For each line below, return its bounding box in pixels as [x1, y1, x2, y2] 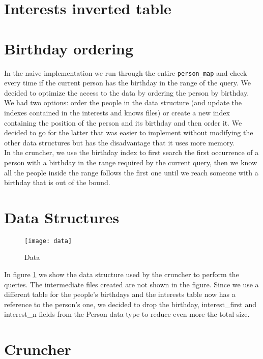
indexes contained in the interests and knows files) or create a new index [4, 107, 230, 117]
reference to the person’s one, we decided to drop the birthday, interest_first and [4, 298, 257, 309]
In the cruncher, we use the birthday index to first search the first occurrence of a [4, 147, 259, 158]
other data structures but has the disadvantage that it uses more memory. [4, 137, 235, 147]
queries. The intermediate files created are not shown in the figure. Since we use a [4, 279, 259, 289]
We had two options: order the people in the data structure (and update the [4, 97, 242, 108]
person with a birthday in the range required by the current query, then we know [4, 157, 257, 167]
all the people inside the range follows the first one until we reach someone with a [4, 167, 258, 177]
